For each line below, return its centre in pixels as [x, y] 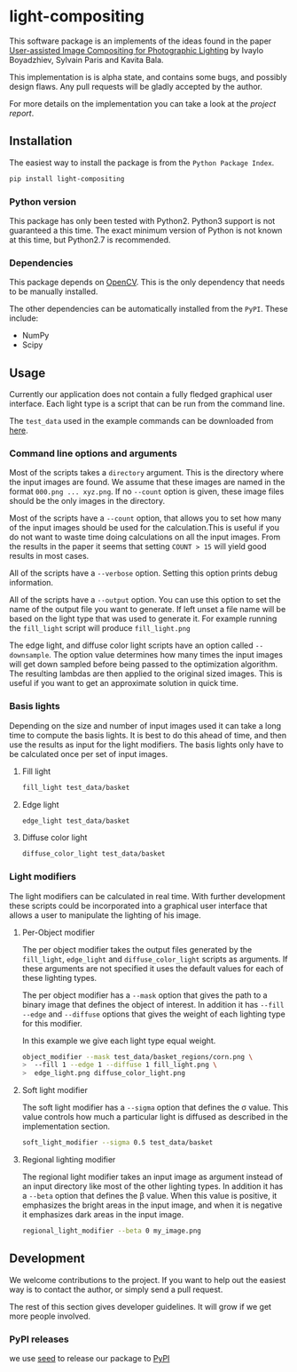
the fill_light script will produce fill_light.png [100, 628]
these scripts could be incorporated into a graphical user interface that [138, 905]
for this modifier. [52, 1023]
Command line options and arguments [93, 453]
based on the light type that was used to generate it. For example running [143, 618]
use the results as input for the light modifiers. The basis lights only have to [146, 745]
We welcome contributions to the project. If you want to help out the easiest [148, 1280]
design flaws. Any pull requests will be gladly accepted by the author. [136, 86]
